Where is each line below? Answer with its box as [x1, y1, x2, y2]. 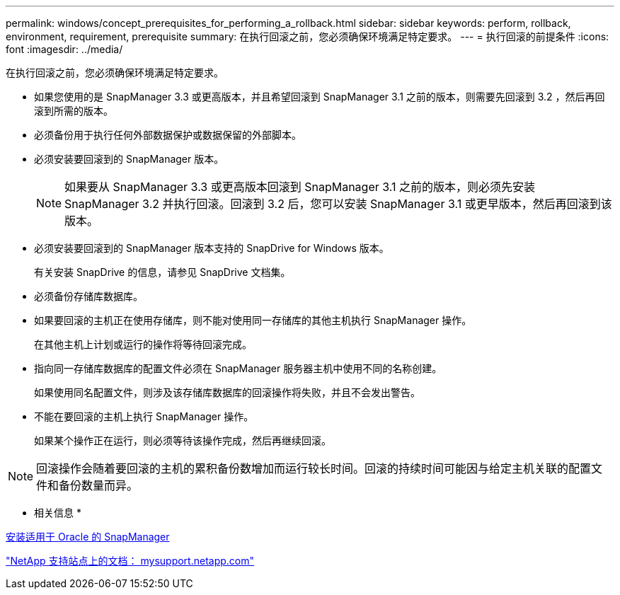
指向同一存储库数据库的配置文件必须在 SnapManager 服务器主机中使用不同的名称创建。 [34, 362, 442, 374]
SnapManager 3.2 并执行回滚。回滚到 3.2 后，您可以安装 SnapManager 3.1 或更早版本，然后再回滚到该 [64, 197, 612, 211]
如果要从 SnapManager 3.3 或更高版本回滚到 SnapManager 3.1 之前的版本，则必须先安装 [64, 180, 535, 194]
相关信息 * [34, 507, 81, 519]
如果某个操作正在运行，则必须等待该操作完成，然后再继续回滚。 [34, 434, 331, 446]
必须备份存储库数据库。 [34, 290, 143, 302]
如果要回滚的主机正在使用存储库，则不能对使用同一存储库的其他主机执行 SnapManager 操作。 [34, 314, 472, 326]
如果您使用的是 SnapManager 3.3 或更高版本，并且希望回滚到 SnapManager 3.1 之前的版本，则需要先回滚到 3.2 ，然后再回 [34, 91, 605, 103]
